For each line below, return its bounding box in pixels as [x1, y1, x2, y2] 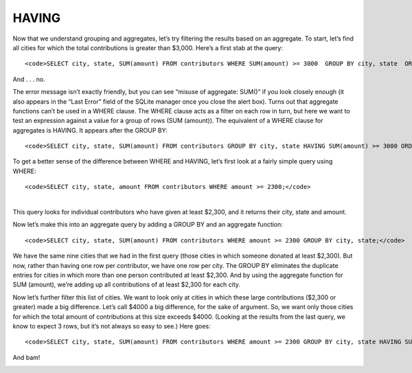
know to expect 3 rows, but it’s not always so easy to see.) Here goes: [12, 321, 211, 330]
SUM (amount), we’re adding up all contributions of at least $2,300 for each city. [12, 280, 240, 289]
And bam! [12, 353, 41, 361]
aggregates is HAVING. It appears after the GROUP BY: [12, 126, 168, 134]
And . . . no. [12, 75, 46, 83]
